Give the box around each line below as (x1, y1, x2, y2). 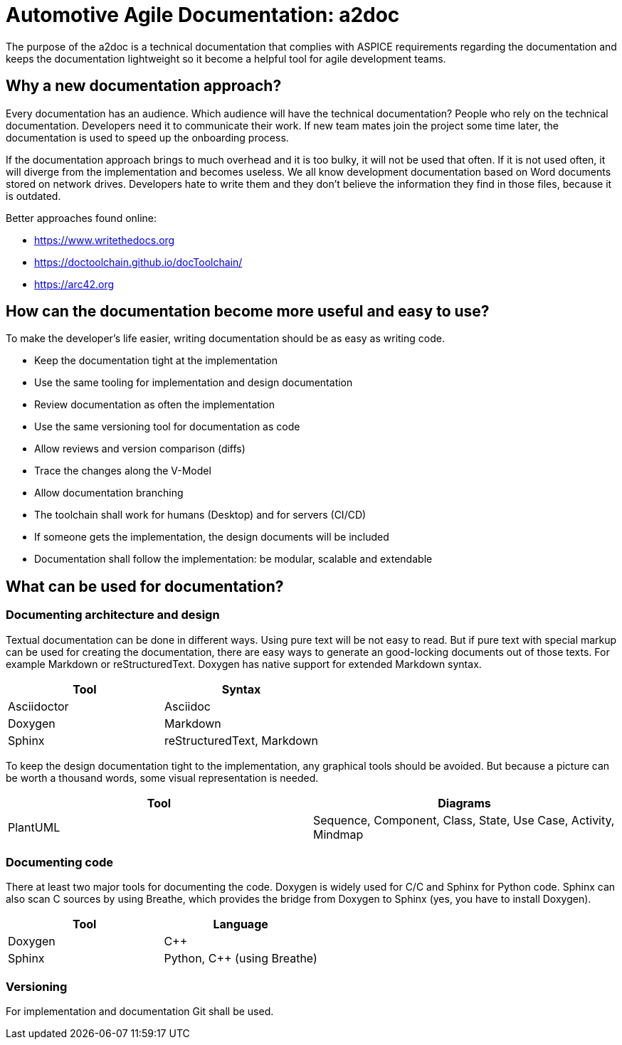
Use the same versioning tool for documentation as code (34, 420, 300, 433)
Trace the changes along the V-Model (34, 465, 211, 477)
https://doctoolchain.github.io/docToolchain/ (34, 255, 243, 268)
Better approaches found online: (6, 211, 157, 224)
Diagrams (438, 795, 491, 810)
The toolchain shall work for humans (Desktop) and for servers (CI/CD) (34, 509, 367, 521)
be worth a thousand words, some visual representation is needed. (6, 771, 319, 784)
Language (213, 917, 268, 932)
